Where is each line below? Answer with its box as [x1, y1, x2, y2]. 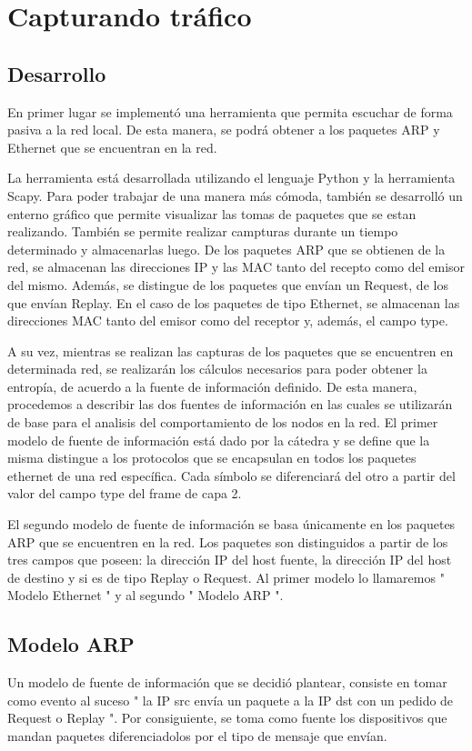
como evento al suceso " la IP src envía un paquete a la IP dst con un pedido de [7, 690, 454, 709]
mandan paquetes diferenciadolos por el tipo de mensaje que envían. [7, 726, 387, 745]
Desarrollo [7, 59, 106, 87]
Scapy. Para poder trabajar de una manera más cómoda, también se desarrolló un [7, 185, 463, 205]
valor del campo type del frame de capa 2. [7, 484, 242, 503]
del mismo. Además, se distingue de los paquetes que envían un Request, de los [7, 275, 448, 294]
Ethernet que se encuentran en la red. [7, 137, 217, 156]
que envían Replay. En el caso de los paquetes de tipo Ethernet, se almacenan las [7, 293, 460, 312]
